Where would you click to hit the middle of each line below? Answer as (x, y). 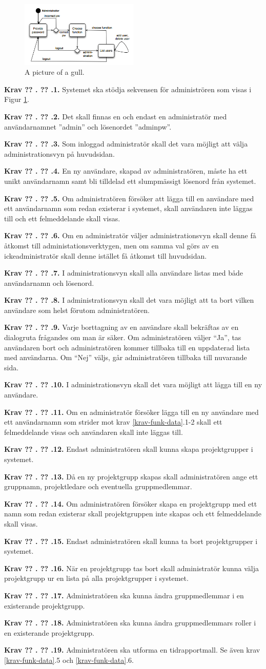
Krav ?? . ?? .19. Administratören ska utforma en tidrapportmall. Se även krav (132, 650)
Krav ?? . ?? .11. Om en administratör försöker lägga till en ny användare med (131, 412)
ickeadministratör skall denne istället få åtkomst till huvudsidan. (106, 255)
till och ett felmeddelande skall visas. (62, 218)
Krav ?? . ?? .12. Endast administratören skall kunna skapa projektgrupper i (129, 449)
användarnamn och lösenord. (49, 283)
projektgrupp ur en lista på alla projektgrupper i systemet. (96, 578)
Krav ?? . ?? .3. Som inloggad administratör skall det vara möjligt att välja (126, 144)
